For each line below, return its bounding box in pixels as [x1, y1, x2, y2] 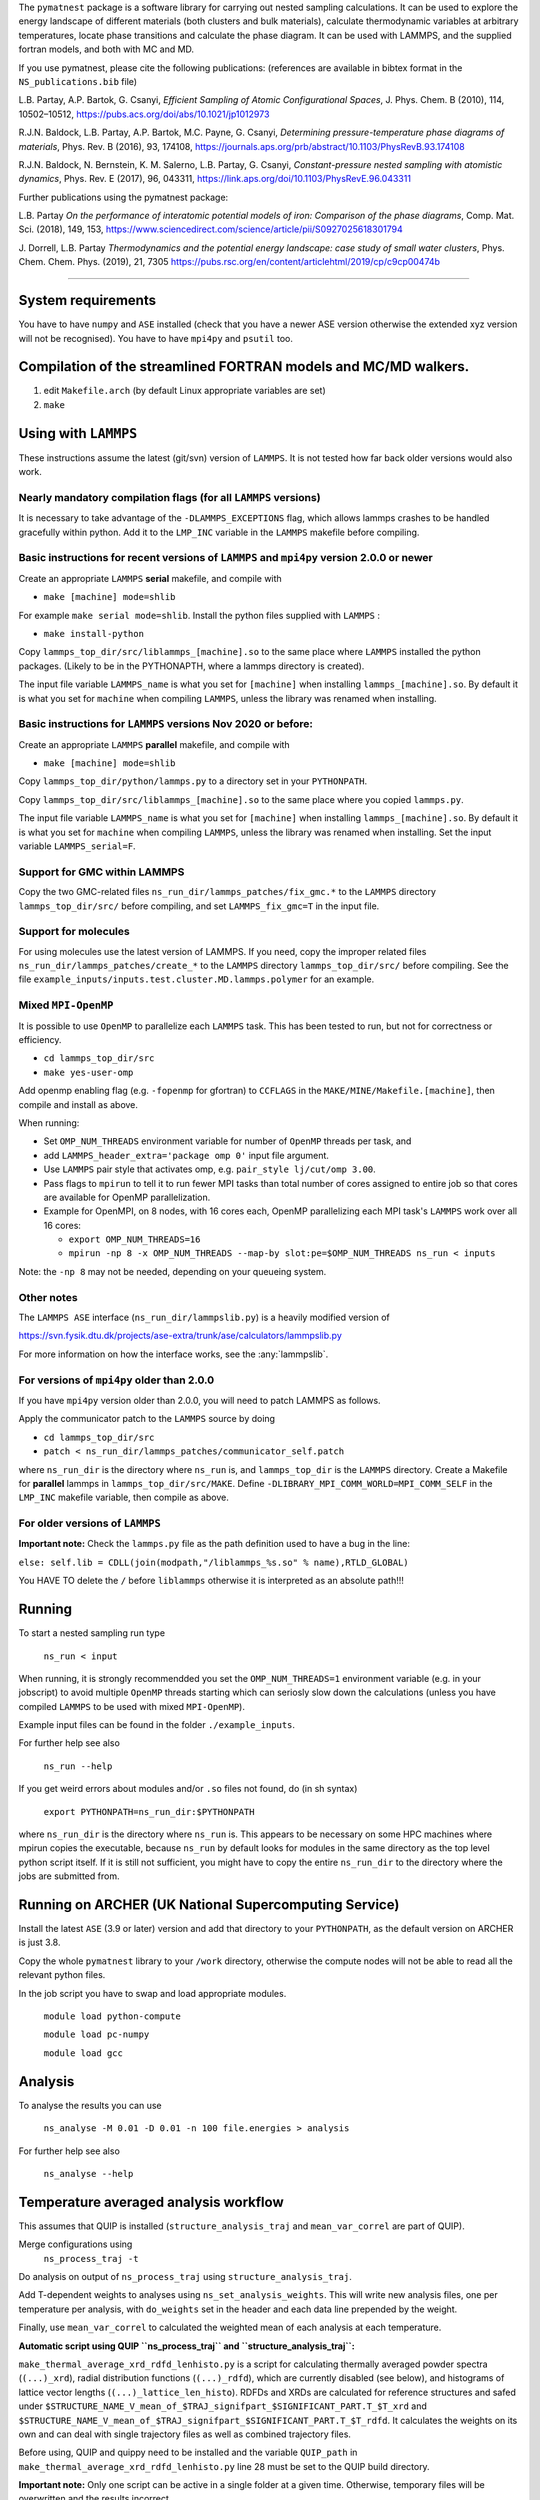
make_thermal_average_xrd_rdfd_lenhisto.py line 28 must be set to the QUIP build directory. [18, 2460, 430, 2472]
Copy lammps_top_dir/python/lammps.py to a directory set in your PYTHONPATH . [18, 775, 368, 787]
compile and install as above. [18, 1098, 139, 1110]
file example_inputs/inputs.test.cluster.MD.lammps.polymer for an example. [18, 973, 375, 985]
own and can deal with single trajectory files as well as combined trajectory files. [18, 2428, 352, 2440]
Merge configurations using [18, 2238, 133, 2250]
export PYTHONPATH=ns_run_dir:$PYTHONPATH [43, 1806, 255, 1817]
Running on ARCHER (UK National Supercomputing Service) [18, 1896, 400, 1913]
